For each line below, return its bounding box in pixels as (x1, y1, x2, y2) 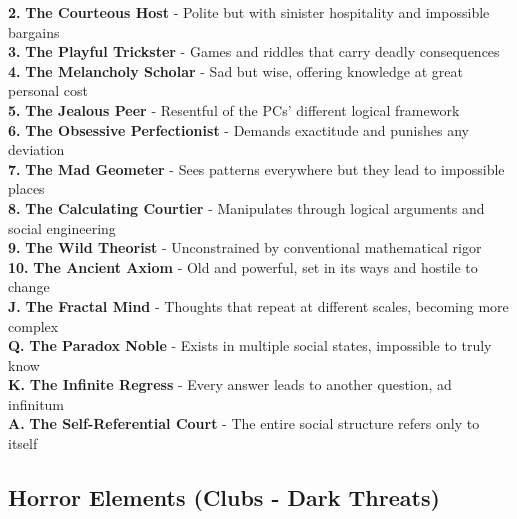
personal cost (8, 80, 88, 101)
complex (8, 315, 59, 336)
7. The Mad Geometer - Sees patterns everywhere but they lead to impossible (8, 158, 505, 179)
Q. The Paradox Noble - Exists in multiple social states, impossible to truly (8, 335, 492, 356)
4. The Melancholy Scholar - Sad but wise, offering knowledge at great (8, 60, 463, 81)
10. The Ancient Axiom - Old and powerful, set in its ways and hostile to (8, 256, 478, 277)
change (8, 276, 50, 297)
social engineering (8, 217, 116, 238)
